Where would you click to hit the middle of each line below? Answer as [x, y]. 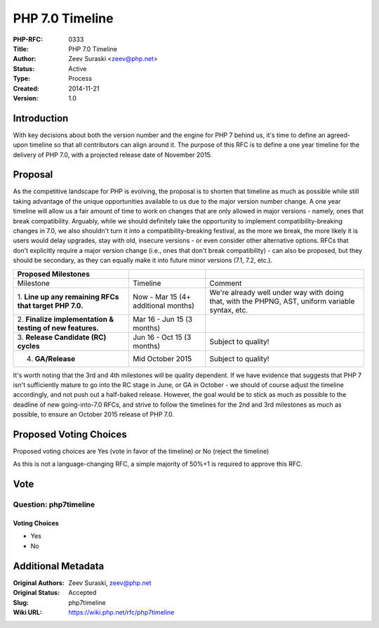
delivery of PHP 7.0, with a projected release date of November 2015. [113, 155]
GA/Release [55, 358]
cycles [28, 346]
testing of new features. [58, 328]
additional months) [163, 306]
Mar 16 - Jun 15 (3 [162, 319]
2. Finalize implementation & [66, 319]
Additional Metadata [59, 566]
